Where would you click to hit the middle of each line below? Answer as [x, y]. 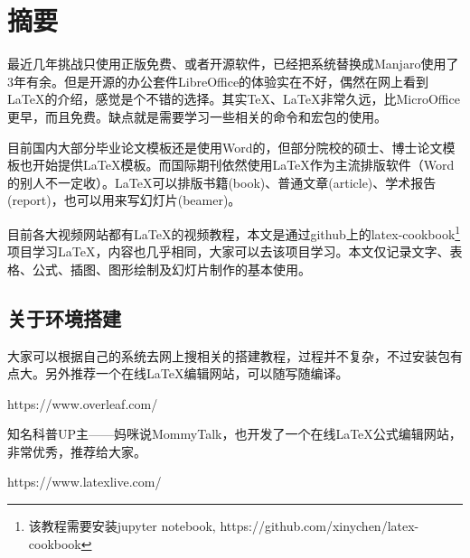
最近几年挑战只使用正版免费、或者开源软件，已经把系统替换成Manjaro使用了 [233, 64]
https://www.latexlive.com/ [85, 482]
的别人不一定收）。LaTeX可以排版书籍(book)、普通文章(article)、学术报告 [222, 182]
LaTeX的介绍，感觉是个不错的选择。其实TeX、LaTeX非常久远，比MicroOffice [234, 99]
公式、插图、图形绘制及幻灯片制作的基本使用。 [171, 269]
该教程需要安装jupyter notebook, [122, 526]
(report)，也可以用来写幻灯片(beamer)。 [124, 200]
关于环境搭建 [64, 317]
